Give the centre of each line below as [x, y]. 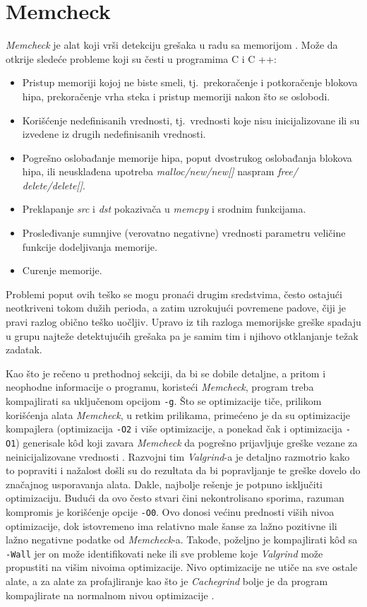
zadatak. [24, 349]
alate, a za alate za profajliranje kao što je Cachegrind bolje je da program [167, 581]
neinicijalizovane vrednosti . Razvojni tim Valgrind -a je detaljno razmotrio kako [178, 456]
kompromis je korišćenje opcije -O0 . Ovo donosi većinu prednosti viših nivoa [170, 511]
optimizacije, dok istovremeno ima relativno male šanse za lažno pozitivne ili [172, 525]
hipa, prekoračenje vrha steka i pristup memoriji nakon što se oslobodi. [176, 96]
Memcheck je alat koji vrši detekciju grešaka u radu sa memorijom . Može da [172, 45]
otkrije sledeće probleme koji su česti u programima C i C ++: [141, 58]
